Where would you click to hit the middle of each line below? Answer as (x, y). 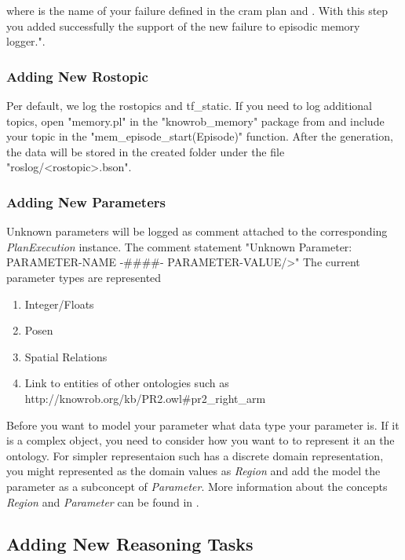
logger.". (26, 41)
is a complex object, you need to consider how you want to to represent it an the (201, 440)
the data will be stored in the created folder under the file (146, 151)
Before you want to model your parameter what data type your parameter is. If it (203, 425)
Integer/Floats (59, 304)
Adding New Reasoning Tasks (130, 544)
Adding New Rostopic (77, 76)
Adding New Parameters (86, 201)
